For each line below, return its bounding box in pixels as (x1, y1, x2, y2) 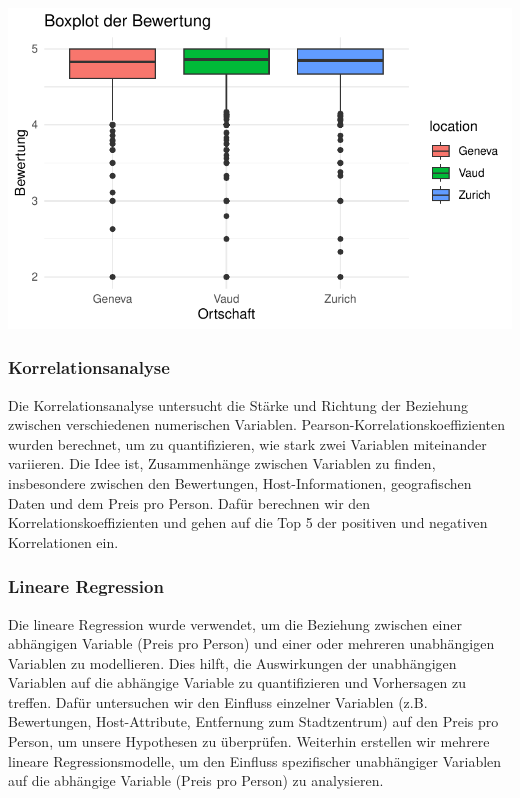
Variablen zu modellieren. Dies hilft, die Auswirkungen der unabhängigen (8, 652, 457, 673)
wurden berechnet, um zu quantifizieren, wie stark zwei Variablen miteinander (8, 433, 487, 454)
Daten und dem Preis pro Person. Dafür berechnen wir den (8, 492, 371, 513)
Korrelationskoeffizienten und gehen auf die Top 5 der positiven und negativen (8, 512, 488, 533)
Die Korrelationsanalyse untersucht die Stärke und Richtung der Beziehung (8, 394, 468, 415)
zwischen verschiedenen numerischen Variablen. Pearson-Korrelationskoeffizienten (8, 414, 506, 435)
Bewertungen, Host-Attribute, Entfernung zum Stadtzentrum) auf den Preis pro (8, 711, 499, 732)
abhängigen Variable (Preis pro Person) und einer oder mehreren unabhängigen (8, 633, 495, 654)
